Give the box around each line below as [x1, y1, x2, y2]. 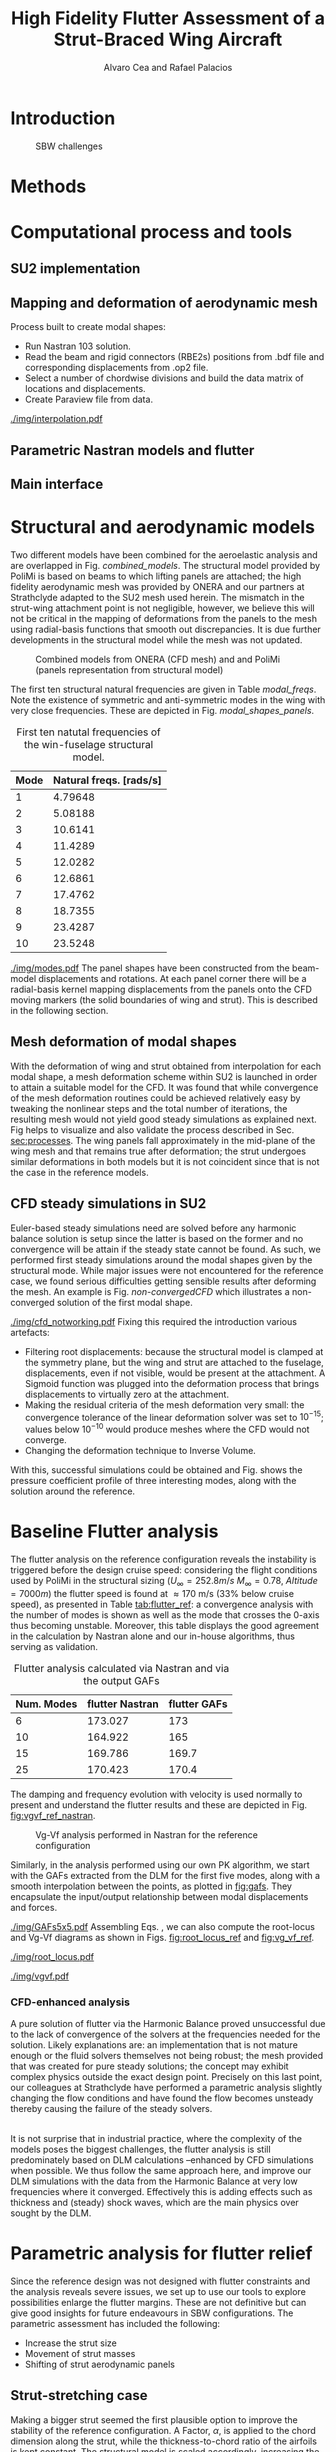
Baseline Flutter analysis [10, 1520, 219, 1543]
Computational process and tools [10, 221, 293, 244]
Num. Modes [15, 1697, 78, 1711]
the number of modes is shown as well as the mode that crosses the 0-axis [10, 1608, 320, 1621]
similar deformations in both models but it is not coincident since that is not [10, 1155, 320, 1167]
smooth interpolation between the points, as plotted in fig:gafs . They [10, 1880, 293, 1892]
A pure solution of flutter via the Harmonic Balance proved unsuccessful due [10, 2017, 326, 2029]
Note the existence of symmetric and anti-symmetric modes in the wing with [10, 693, 326, 706]
